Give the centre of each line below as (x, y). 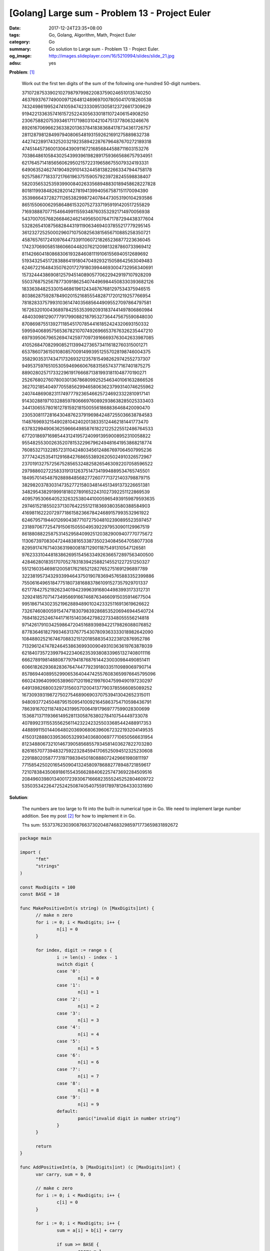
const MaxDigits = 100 (47, 887)
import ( (30, 852)
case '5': (69, 1041)
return (44, 1146)
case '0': (69, 971)
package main (36, 838)
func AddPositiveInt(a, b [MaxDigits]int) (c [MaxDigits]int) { (100, 1167)
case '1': (69, 985)
